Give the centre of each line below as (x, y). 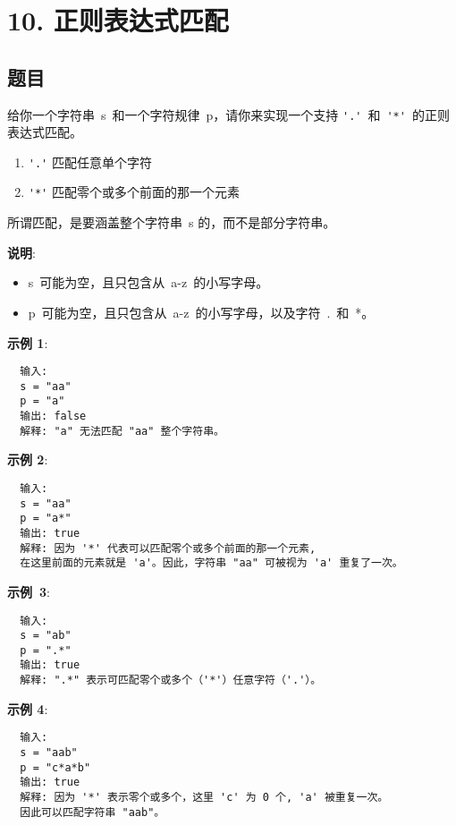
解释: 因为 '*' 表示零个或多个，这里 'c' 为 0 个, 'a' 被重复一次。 (204, 798)
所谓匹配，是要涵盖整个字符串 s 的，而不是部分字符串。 (172, 222)
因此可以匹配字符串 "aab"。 (93, 812)
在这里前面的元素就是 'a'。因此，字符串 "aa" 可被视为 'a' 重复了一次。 (211, 563)
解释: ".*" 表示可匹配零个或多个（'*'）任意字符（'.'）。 (171, 680)
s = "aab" (49, 753)
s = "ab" (46, 636)
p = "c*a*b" (55, 767)
